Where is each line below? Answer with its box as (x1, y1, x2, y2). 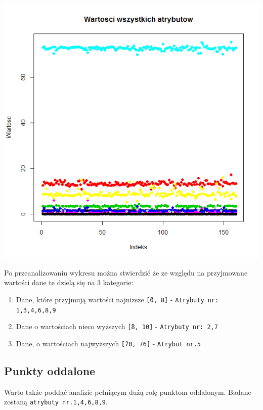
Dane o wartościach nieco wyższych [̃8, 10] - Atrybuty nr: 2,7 (16, 321, 218, 332)
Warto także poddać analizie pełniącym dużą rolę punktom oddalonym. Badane (4, 386, 251, 397)
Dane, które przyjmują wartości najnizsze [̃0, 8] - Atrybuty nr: (16, 294, 219, 305)
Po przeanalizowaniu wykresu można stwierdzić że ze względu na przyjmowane (4, 267, 248, 278)
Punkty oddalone (4, 363, 96, 379)
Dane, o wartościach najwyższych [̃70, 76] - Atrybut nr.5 (16, 338, 201, 348)
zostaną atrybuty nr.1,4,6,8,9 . (4, 396, 108, 407)
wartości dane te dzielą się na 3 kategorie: (4, 277, 134, 288)
